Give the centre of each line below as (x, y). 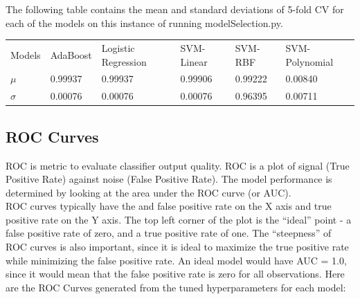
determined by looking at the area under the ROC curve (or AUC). (148, 192)
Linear (194, 61)
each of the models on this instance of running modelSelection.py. (144, 22)
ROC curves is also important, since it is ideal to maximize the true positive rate (177, 247)
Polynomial (309, 61)
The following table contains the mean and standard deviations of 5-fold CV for (175, 9)
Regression (124, 61)
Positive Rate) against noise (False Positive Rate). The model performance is (169, 179)
